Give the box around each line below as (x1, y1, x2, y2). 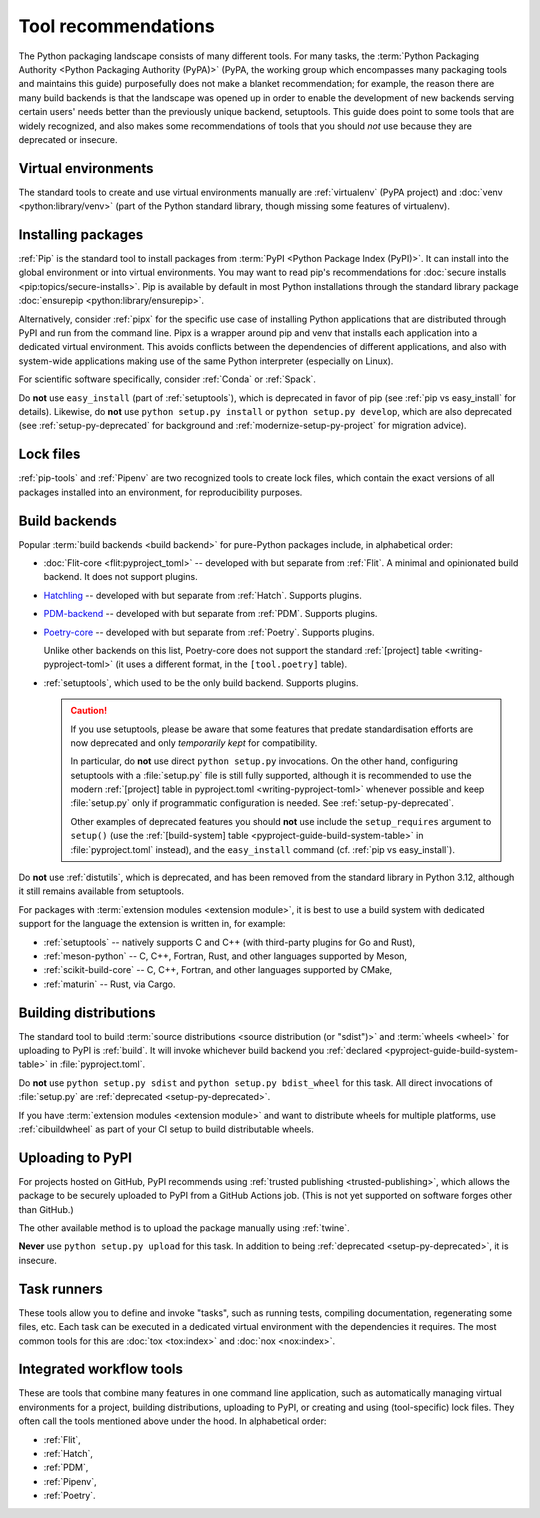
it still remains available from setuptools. (18, 885, 185, 897)
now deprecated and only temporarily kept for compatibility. (70, 736, 318, 749)
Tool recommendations (18, 15, 215, 37)
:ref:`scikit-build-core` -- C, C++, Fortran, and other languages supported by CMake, (43, 964, 393, 976)
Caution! (70, 705, 108, 717)
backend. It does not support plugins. (43, 571, 199, 583)
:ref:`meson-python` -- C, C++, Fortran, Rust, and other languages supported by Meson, (43, 950, 408, 962)
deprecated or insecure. (18, 133, 118, 145)
